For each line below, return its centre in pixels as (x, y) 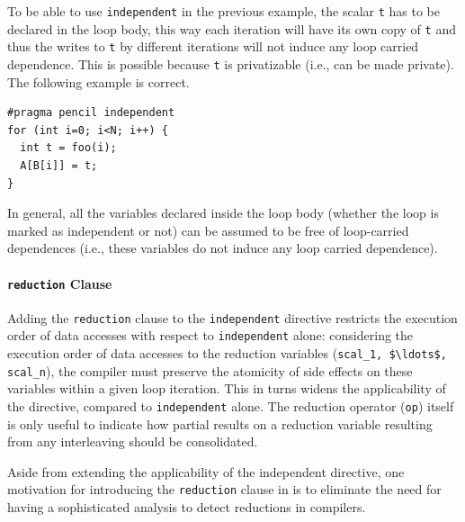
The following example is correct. (98, 81)
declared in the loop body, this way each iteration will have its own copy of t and (232, 28)
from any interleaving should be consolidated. (133, 441)
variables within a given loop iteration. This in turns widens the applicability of (227, 388)
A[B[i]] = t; (59, 166)
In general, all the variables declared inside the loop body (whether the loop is (223, 213)
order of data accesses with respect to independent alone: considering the (210, 335)
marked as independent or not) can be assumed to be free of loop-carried (208, 230)
